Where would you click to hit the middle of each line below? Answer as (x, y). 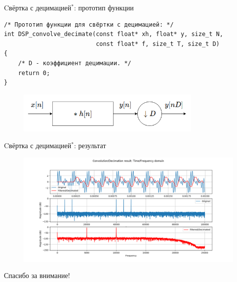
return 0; (34, 73)
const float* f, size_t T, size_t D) (158, 44)
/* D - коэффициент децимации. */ (75, 63)
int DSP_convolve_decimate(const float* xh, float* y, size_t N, (114, 34)
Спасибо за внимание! (37, 275)
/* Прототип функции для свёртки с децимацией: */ (89, 24)
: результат (90, 145)
